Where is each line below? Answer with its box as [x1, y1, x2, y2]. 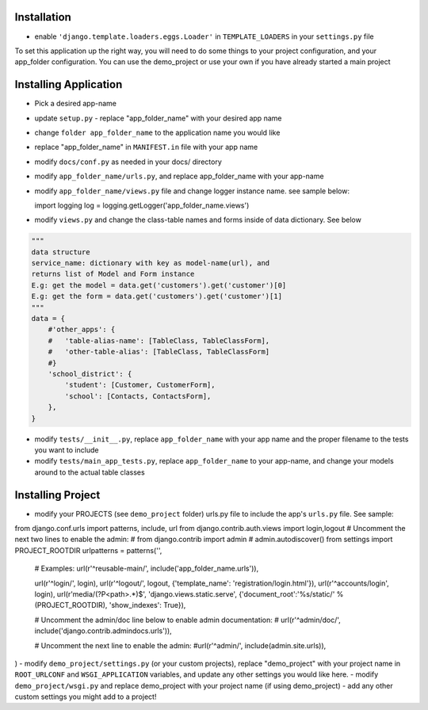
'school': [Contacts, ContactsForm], [64, 391, 212, 400]
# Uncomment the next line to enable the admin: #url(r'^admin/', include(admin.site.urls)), [34, 640, 327, 650]
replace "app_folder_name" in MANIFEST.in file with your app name [34, 143, 258, 152]
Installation [14, 10, 71, 24]
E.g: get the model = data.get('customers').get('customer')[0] [31, 281, 287, 289]
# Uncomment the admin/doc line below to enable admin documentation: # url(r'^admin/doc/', [34, 615, 341, 624]
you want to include [34, 445, 99, 455]
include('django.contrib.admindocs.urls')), [34, 626, 172, 636]
